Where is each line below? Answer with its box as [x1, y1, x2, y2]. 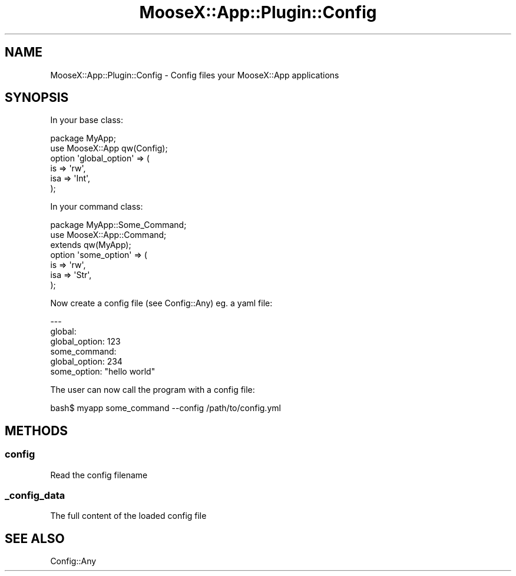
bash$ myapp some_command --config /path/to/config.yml [50, 403, 281, 413]
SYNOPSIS [5, 90, 69, 105]
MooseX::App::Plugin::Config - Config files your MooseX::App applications [50, 69, 339, 80]
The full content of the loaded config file [50, 511, 207, 521]
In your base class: [50, 115, 123, 125]
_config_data [5, 489, 65, 502]
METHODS [5, 423, 68, 438]
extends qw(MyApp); [50, 240, 131, 250]
